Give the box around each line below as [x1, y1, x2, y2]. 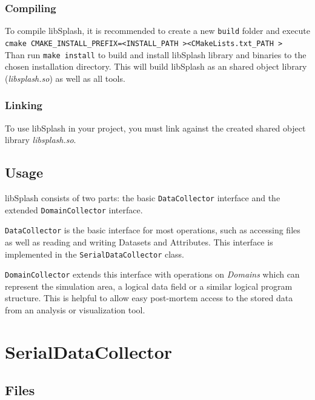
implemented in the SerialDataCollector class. [5, 247, 185, 260]
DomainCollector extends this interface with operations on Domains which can [5, 268, 300, 281]
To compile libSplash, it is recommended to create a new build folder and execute [5, 24, 310, 37]
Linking [5, 98, 43, 113]
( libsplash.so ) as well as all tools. [5, 72, 125, 84]
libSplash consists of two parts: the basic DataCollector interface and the [5, 191, 280, 204]
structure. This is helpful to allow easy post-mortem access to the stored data [5, 292, 293, 304]
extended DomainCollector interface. [5, 203, 143, 216]
